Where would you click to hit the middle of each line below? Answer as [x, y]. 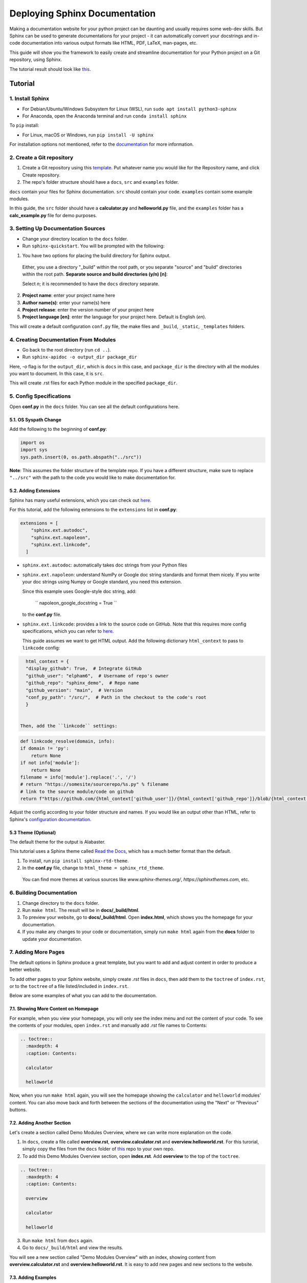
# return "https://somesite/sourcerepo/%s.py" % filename [94, 784]
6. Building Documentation [43, 893]
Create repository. [41, 175]
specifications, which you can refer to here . [68, 631]
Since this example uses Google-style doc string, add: [79, 591]
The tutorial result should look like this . [50, 69]
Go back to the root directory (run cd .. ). [67, 349]
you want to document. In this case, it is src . [57, 374]
